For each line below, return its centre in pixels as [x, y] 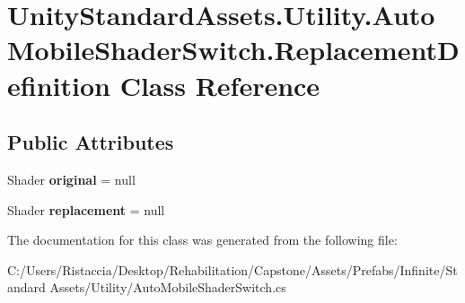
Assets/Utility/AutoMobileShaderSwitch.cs [168, 287]
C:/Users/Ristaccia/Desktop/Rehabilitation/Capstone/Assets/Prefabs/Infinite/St [232, 269]
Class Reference [220, 85]
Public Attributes [91, 142]
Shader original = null [71, 179]
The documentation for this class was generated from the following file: [202, 240]
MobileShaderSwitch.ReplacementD [233, 50]
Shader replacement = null [86, 209]
